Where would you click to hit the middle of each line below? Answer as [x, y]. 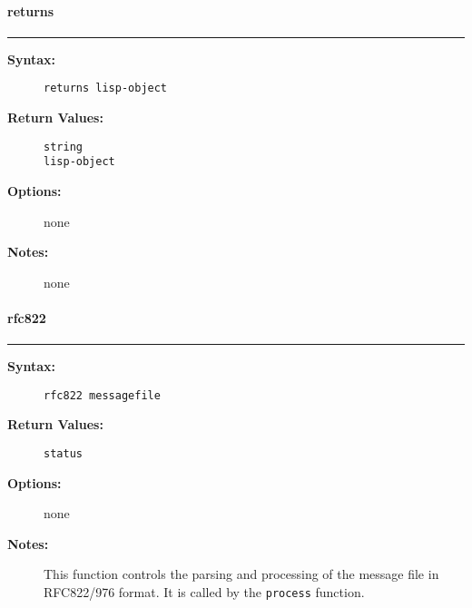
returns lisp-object [106, 88]
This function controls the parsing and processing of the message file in [241, 574]
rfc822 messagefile [102, 395]
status [63, 453]
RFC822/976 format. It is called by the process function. [204, 592]
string [63, 147]
